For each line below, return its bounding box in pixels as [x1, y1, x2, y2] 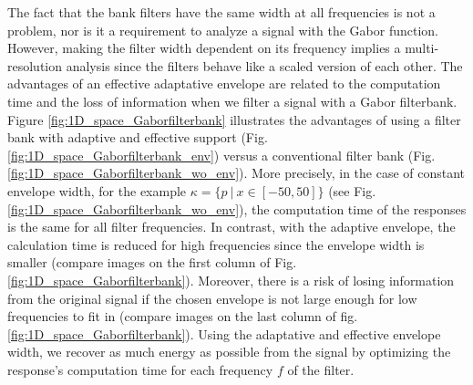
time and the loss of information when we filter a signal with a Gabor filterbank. [7, 91, 458, 110]
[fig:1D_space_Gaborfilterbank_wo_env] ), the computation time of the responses [7, 199, 467, 218]
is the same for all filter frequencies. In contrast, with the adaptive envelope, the [7, 217, 456, 236]
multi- [405, 38, 439, 57]
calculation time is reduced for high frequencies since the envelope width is [7, 234, 425, 254]
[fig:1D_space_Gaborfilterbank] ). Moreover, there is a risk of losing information [7, 270, 455, 289]
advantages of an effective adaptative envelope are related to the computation [7, 74, 441, 93]
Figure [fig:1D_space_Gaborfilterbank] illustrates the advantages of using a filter [7, 109, 461, 129]
